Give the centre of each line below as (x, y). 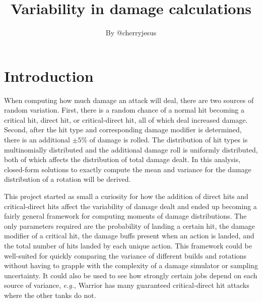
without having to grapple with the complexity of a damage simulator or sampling (131, 265)
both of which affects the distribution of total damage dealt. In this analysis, (122, 159)
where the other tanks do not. (50, 295)
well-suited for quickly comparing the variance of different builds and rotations (125, 255)
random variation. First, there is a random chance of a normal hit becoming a (124, 110)
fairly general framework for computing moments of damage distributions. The (125, 216)
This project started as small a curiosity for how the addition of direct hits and (126, 196)
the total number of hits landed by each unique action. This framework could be (128, 245)
